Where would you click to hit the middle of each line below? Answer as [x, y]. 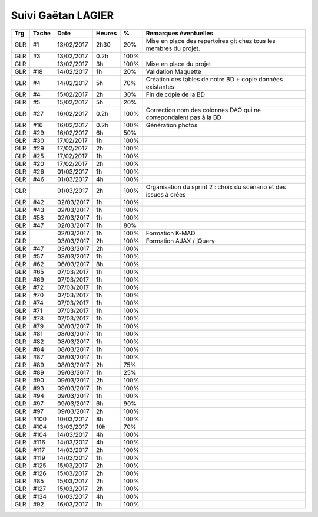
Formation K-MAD [170, 233]
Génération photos [172, 125]
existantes [160, 87]
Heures [107, 33]
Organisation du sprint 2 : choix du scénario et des [216, 187]
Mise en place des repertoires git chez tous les [211, 41]
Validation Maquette [173, 71]
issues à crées [166, 194]
